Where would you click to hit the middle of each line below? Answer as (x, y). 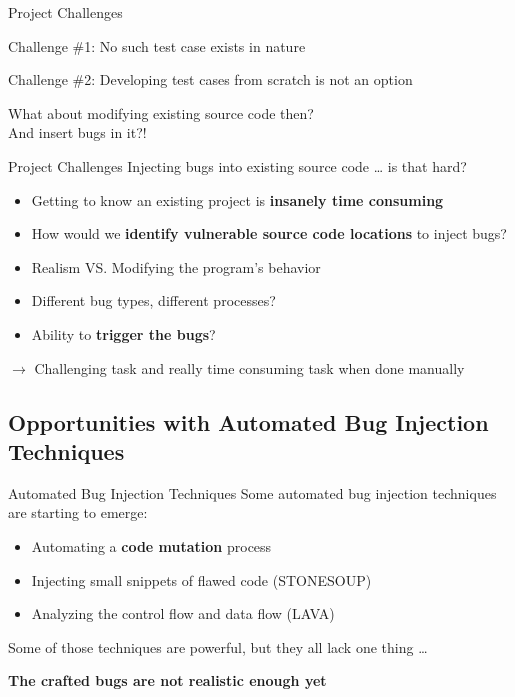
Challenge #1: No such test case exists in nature (157, 45)
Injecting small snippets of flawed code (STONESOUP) (201, 579)
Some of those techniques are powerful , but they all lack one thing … (218, 646)
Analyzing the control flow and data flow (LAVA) (183, 613)
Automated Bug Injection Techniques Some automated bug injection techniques (252, 492)
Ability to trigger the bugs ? (123, 333)
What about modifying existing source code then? (161, 112)
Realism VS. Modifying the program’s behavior (176, 266)
